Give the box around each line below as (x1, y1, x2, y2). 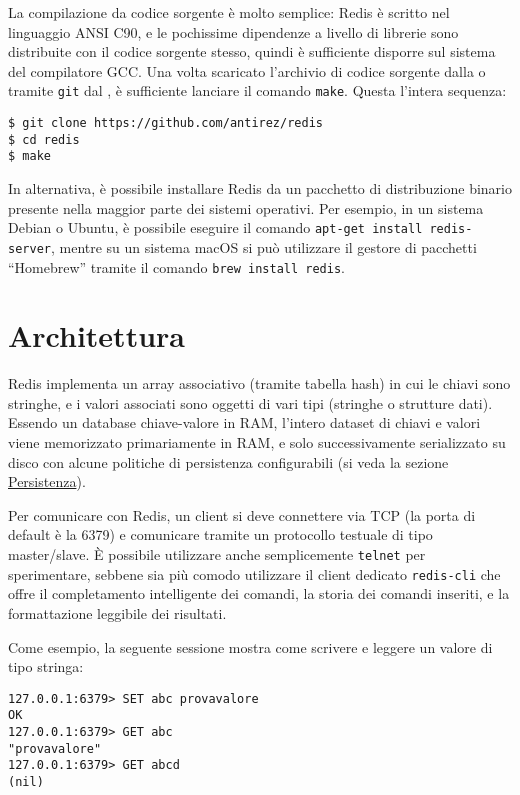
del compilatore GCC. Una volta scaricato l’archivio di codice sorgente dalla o (8, 60, 486, 81)
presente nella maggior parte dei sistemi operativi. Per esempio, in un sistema (8, 197, 484, 218)
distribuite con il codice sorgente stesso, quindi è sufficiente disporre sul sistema (8, 41, 496, 62)
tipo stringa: (8, 656, 84, 677)
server (8, 241, 51, 256)
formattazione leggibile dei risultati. (8, 602, 227, 623)
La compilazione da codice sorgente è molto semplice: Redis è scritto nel (8, 2, 450, 22)
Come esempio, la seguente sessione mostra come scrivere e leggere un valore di (8, 636, 493, 657)
